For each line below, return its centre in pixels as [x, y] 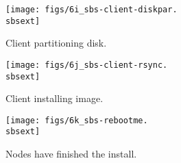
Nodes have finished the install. [71, 154]
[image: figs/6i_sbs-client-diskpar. [92, 10]
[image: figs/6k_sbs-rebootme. [77, 120]
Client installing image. [55, 98]
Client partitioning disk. [56, 43]
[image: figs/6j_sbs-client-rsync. [87, 65]
